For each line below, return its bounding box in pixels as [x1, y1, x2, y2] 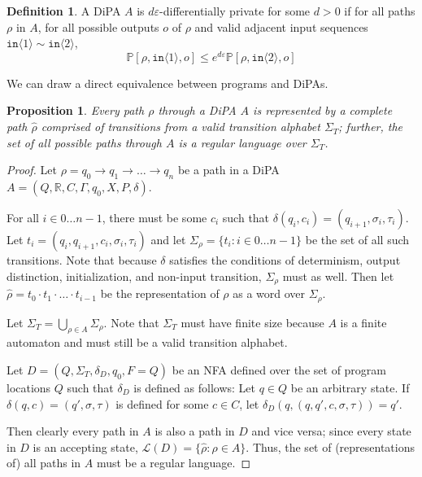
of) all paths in [7, 454, 81, 471]
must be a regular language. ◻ [96, 454, 251, 471]
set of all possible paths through [7, 133, 162, 151]
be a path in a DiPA [177, 161, 280, 178]
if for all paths [344, 2, 415, 19]
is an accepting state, [33, 438, 138, 455]
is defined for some [115, 395, 209, 412]
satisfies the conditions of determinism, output [169, 252, 401, 269]
